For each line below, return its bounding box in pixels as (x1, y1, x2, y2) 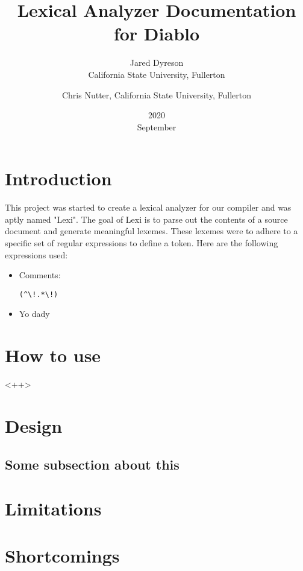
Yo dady (19, 307, 50, 320)
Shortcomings (5, 543, 120, 568)
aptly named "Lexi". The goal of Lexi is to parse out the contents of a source (5, 212, 288, 225)
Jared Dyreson (130, 56, 184, 69)
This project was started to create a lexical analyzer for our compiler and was (5, 201, 292, 214)
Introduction (5, 166, 112, 191)
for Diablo (113, 21, 200, 46)
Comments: (19, 269, 61, 281)
